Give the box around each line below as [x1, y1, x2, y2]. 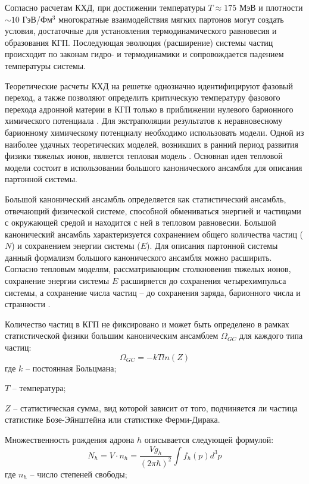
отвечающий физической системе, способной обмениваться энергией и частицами [5, 204, 301, 217]
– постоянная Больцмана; [26, 361, 117, 374]
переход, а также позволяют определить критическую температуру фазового [5, 91, 280, 104]
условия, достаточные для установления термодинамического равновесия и [5, 24, 277, 37]
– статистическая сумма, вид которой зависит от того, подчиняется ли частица [13, 401, 298, 414]
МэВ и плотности [239, 1, 303, 13]
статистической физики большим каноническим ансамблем [5, 329, 219, 342]
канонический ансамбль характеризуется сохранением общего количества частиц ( [5, 227, 304, 240]
